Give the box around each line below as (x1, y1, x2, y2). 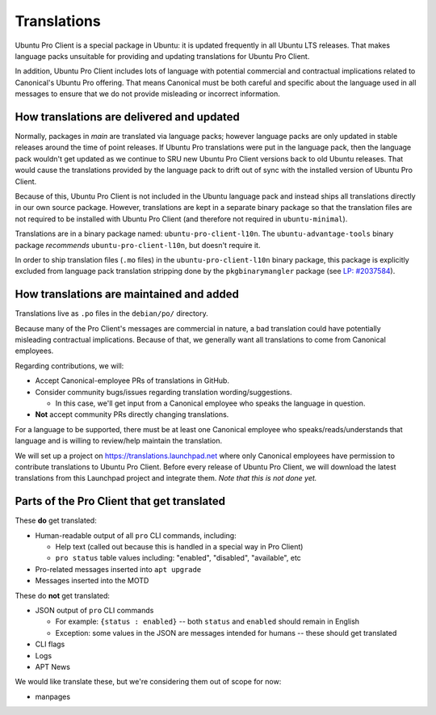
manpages (35, 692, 71, 701)
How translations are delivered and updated (15, 110, 240, 124)
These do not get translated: (15, 591, 111, 600)
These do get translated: (15, 515, 97, 525)
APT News (35, 662, 70, 671)
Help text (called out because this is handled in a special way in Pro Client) (55, 541, 304, 551)
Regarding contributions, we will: (15, 360, 124, 371)
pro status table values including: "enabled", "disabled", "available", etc (55, 553, 302, 563)
